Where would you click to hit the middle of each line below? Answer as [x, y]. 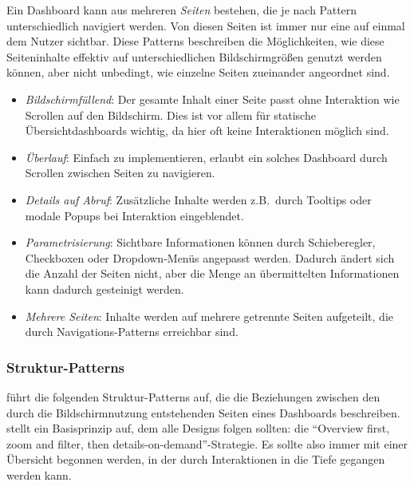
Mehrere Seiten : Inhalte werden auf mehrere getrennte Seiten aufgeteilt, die [209, 316]
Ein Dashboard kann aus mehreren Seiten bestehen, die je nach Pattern [182, 10]
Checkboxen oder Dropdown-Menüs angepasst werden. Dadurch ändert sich [210, 257]
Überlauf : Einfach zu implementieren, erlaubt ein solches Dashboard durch [206, 157]
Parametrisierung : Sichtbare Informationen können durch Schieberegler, [200, 242]
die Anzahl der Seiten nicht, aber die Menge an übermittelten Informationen [212, 273]
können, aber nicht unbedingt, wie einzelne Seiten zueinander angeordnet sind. [198, 72]
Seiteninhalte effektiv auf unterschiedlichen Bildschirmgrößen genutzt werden [194, 56]
